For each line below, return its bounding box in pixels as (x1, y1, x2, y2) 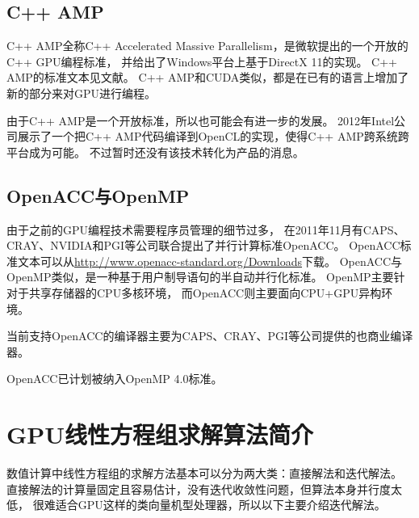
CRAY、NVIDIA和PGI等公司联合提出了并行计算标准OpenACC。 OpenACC (6, 237, 400, 254)
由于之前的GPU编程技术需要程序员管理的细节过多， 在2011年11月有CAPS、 (6, 221, 405, 238)
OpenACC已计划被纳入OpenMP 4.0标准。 (6, 370, 223, 387)
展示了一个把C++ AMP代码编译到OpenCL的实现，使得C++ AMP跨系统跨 (17, 128, 409, 145)
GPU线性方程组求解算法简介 (6, 418, 314, 451)
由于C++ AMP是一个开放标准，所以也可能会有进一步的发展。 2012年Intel (6, 112, 395, 128)
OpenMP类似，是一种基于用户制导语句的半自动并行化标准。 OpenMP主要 (6, 268, 394, 285)
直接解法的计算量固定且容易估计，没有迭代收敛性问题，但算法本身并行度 (6, 480, 391, 497)
